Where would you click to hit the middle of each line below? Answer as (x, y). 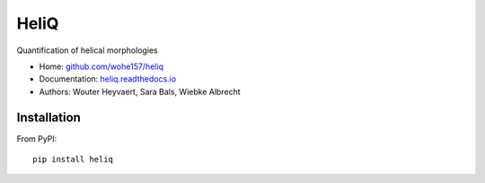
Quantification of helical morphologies (87, 50)
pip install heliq (73, 160)
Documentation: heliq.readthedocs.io (108, 79)
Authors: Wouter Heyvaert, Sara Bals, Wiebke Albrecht (140, 91)
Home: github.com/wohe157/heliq (101, 66)
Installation (48, 117)
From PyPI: (37, 138)
